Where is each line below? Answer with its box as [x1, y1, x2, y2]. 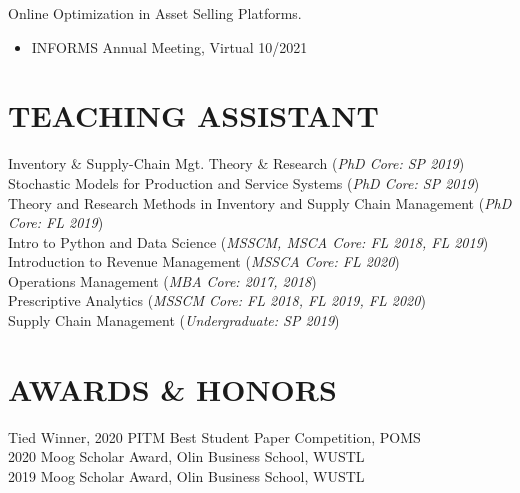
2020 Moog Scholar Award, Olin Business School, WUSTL [8, 446, 365, 467]
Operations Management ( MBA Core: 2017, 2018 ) [8, 270, 317, 291]
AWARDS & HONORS [8, 368, 337, 409]
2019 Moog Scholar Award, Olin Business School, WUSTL [8, 465, 365, 486]
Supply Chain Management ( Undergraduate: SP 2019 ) [8, 310, 340, 331]
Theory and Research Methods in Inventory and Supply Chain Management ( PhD [8, 192, 512, 213]
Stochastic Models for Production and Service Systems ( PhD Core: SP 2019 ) [8, 172, 480, 193]
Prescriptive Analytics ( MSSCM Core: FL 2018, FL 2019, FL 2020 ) [8, 290, 426, 311]
